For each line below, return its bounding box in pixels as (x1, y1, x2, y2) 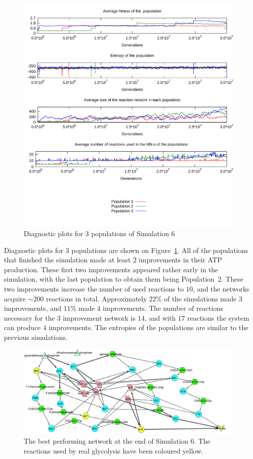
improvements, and (4, 303, 62, 313)
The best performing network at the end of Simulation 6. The (24, 435, 211, 446)
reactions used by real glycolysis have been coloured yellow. (24, 445, 204, 456)
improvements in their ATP (138, 254, 222, 265)
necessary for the (4, 312, 55, 323)
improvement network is (63, 312, 135, 323)
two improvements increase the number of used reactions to (4, 283, 184, 293)
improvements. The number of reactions (103, 303, 223, 313)
